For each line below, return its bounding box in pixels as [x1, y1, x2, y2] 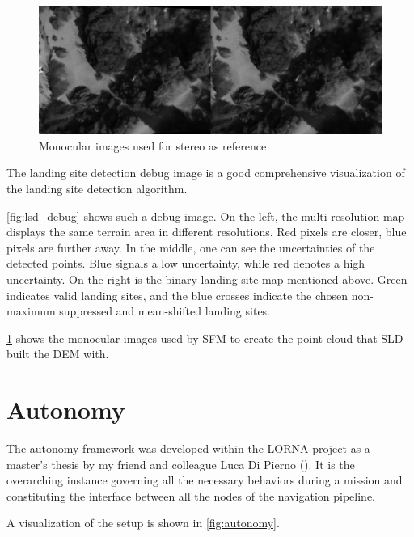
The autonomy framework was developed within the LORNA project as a [6, 440, 370, 457]
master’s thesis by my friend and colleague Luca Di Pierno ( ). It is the [6, 455, 355, 472]
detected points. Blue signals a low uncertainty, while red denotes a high [6, 255, 365, 272]
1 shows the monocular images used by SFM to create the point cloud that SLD [6, 329, 403, 346]
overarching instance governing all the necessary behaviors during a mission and [6, 471, 403, 488]
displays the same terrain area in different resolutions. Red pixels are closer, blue [6, 223, 407, 240]
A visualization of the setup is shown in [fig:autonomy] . [6, 514, 280, 531]
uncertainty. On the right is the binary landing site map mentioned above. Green [6, 270, 408, 287]
